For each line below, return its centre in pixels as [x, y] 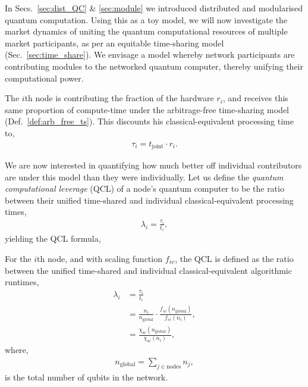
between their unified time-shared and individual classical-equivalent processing [149, 200]
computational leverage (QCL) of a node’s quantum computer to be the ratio [144, 188]
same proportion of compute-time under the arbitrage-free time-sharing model [147, 109]
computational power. [44, 78]
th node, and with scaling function [100, 259]
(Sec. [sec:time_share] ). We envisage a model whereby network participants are [150, 54]
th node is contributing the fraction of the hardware [119, 98]
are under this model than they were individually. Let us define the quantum [144, 177]
